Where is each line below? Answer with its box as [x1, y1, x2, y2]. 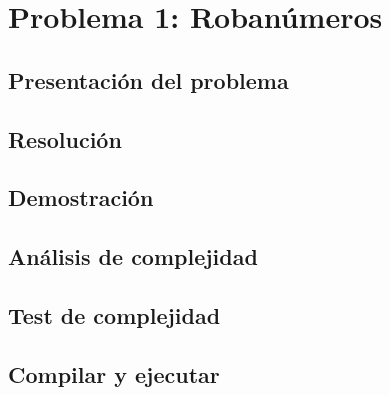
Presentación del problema [8, 64, 289, 95]
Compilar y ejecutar [8, 358, 220, 389]
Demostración [8, 182, 154, 213]
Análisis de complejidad [8, 241, 258, 272]
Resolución [8, 123, 122, 154]
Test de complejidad [8, 299, 221, 330]
